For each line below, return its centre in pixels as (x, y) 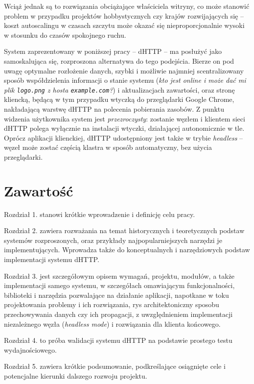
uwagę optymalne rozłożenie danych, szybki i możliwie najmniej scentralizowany (124, 70)
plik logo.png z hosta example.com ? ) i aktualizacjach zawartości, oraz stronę (119, 89)
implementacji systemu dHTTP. (52, 259)
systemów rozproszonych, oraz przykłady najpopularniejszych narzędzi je (113, 240)
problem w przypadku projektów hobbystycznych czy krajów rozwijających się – (124, 15)
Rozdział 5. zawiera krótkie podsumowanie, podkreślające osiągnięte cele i (115, 366)
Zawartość (39, 190)
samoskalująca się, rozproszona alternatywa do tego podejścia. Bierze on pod (119, 60)
